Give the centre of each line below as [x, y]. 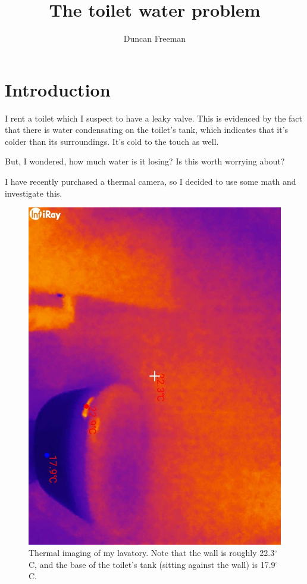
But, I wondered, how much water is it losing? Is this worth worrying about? [145, 161]
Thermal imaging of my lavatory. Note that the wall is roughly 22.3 [152, 553]
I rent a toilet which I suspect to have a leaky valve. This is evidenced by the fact [153, 118]
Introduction [58, 89]
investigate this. [34, 193]
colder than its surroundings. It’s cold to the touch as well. [112, 141]
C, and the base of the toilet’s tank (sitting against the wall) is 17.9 [152, 564]
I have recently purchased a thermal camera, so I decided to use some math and [151, 181]
